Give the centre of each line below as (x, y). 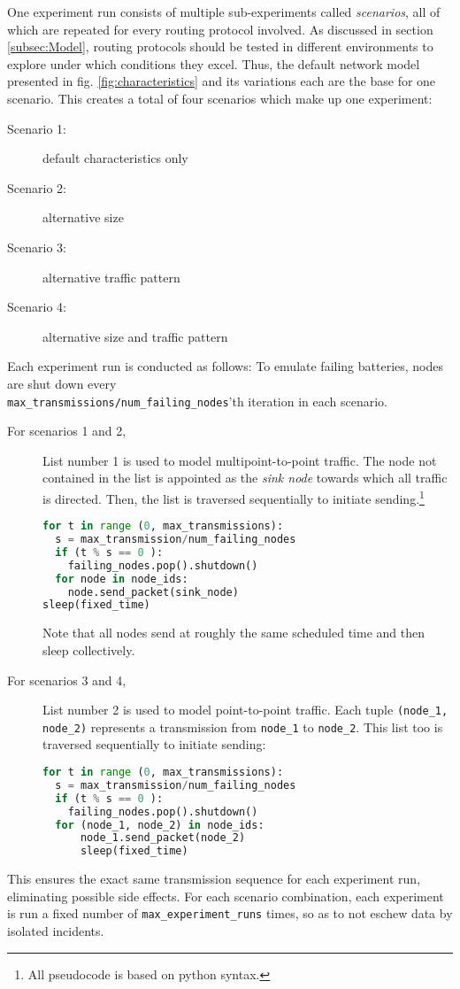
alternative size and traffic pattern (135, 336)
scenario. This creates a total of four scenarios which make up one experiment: (220, 98)
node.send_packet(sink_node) (153, 592)
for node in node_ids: (122, 579)
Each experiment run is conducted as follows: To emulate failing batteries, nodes (226, 366)
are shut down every (62, 383)
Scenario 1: (37, 128)
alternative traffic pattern (111, 277)
